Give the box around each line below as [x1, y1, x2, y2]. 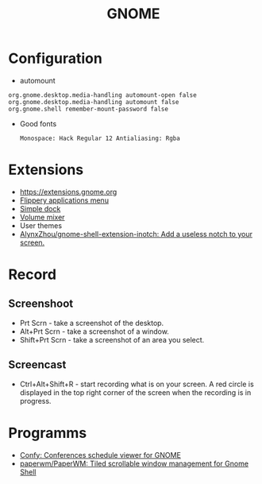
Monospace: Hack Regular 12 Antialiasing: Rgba [19, 134, 180, 142]
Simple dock [19, 203, 61, 213]
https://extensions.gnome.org [19, 187, 118, 196]
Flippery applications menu [19, 196, 110, 205]
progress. [19, 396, 52, 405]
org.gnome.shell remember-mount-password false [8, 105, 169, 113]
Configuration [8, 49, 103, 68]
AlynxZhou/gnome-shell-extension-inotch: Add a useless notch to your [19, 229, 252, 238]
